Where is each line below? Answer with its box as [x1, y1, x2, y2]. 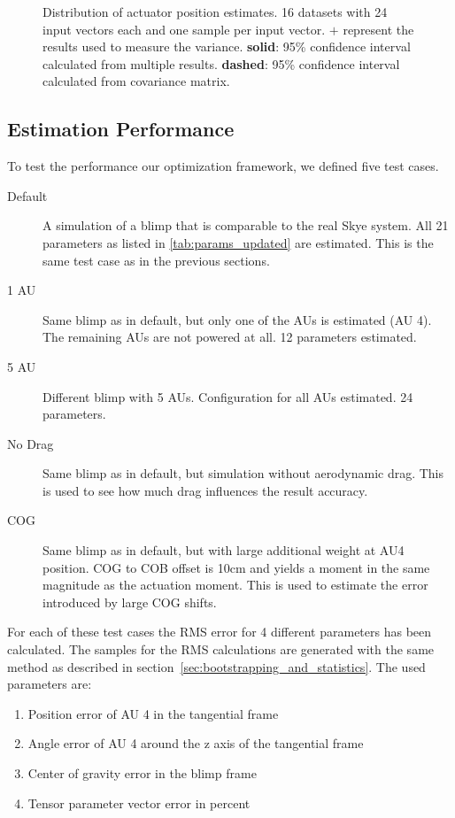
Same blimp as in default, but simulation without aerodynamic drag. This [42, 464, 444, 482]
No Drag [7, 434, 54, 452]
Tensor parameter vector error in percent [27, 793, 251, 812]
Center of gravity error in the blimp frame [27, 764, 257, 783]
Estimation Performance [7, 115, 235, 143]
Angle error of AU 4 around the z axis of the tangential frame [27, 734, 364, 752]
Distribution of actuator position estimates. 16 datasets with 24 [42, 3, 388, 20]
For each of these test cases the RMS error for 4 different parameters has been [7, 622, 432, 641]
